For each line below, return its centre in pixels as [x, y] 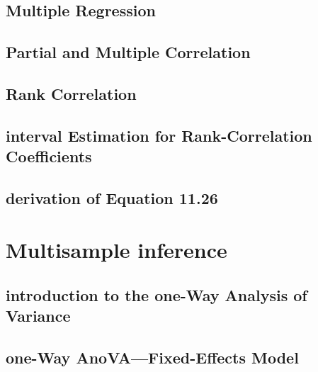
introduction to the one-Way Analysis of [157, 295]
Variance [38, 316]
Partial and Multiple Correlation [128, 52]
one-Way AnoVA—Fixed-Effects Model [152, 357]
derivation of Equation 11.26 [112, 197]
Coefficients [49, 156]
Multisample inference [117, 250]
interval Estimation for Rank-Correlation [159, 135]
